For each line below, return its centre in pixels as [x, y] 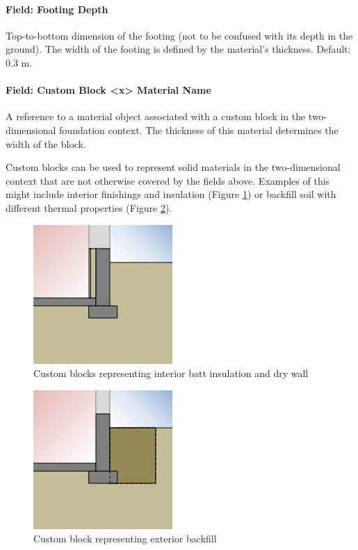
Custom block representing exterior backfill [125, 539]
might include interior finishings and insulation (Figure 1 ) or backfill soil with [171, 194]
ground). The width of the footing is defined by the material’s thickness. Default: [178, 49]
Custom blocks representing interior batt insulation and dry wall [171, 373]
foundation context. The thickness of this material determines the [199, 130]
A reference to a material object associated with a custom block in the [156, 116]
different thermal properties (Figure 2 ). [89, 207]
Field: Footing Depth [57, 9]
